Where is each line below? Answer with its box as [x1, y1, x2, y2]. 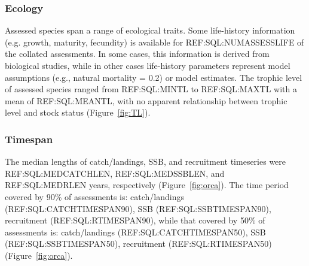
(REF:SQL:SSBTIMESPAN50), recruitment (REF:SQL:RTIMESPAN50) [5, 237, 272, 250]
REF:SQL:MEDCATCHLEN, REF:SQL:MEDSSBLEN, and [5, 167, 225, 179]
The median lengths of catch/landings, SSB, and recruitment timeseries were [5, 155, 286, 168]
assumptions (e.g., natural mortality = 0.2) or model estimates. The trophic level [5, 71, 302, 83]
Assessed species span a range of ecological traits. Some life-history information [5, 24, 295, 37]
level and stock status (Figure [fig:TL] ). [5, 106, 151, 119]
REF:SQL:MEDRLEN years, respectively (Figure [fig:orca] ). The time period [5, 179, 289, 191]
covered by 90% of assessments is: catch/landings [5, 190, 184, 202]
